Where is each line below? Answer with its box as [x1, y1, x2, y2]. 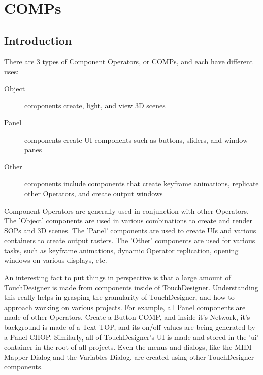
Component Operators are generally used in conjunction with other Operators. [4, 205, 249, 216]
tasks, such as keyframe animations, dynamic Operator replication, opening [4, 245, 239, 255]
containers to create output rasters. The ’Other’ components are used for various [4, 235, 255, 246]
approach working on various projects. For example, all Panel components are [4, 301, 246, 312]
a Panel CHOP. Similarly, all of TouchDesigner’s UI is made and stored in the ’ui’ [4, 331, 259, 342]
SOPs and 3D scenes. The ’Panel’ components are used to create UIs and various [4, 225, 256, 235]
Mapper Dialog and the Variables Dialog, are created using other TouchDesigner [4, 351, 254, 362]
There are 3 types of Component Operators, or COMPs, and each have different [4, 56, 253, 66]
